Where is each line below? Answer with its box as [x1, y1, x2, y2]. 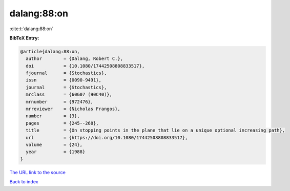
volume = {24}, [26, 142, 83, 147]
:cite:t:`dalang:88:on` [9, 26, 54, 32]
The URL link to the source [9, 169, 66, 175]
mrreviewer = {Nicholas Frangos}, [26, 106, 120, 112]
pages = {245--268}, [26, 120, 99, 126]
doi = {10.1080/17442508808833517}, [26, 63, 145, 69]
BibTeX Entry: [9, 35, 39, 41]
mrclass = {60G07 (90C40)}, [26, 92, 113, 97]
